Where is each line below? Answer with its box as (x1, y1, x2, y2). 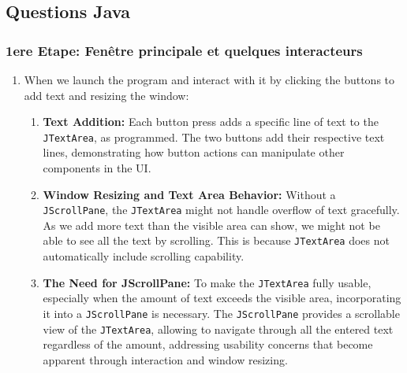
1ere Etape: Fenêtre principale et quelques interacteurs (6, 40, 363, 60)
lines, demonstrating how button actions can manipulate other (43, 144, 345, 161)
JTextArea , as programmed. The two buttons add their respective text (43, 128, 385, 145)
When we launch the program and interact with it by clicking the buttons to (24, 72, 395, 87)
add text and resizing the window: (24, 87, 189, 103)
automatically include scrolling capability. (43, 248, 245, 264)
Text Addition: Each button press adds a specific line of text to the (43, 113, 379, 130)
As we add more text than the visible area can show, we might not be (43, 216, 380, 233)
